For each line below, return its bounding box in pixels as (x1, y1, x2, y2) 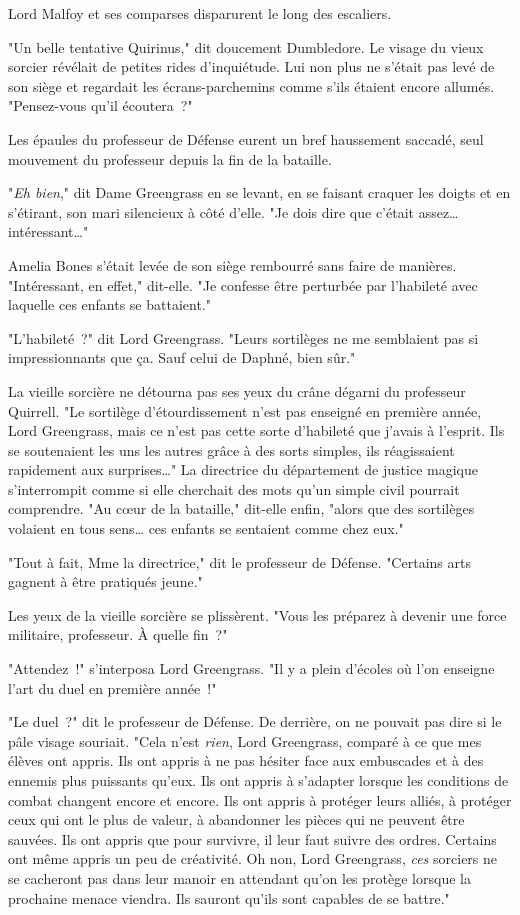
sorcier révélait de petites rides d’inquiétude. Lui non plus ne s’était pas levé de (8, 56, 495, 77)
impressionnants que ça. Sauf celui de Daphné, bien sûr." (8, 347, 356, 368)
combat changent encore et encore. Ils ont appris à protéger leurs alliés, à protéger (8, 789, 512, 810)
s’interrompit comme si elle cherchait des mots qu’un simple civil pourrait (8, 478, 460, 499)
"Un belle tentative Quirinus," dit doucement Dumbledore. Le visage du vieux (8, 36, 484, 57)
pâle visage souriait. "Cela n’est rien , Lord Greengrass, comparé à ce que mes (8, 730, 482, 751)
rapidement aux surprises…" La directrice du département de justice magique (8, 459, 478, 480)
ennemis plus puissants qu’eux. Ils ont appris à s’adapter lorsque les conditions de (8, 770, 509, 790)
